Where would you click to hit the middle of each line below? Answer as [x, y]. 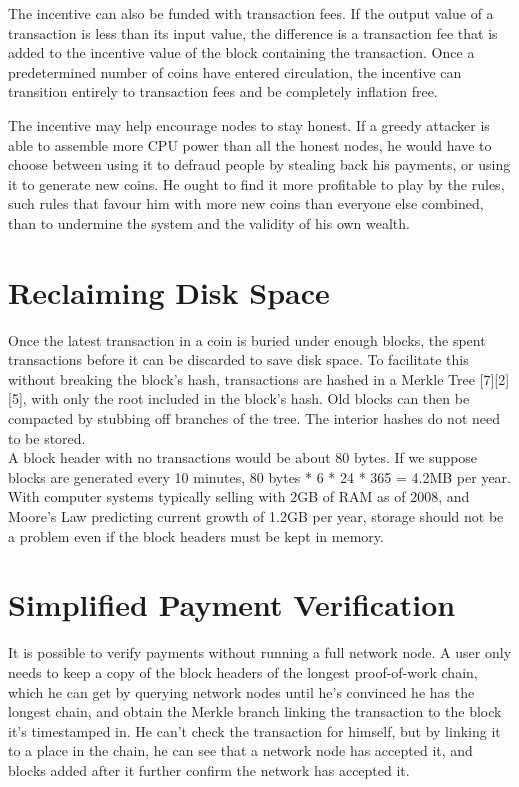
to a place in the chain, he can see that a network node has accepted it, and [240, 750]
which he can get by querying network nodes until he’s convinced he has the [241, 691]
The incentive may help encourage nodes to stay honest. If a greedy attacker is [249, 124]
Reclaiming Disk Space [169, 291]
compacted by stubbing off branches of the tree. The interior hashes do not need [254, 418]
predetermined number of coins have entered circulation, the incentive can [235, 71]
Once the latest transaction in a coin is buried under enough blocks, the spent [247, 339]
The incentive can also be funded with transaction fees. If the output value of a [251, 13]
